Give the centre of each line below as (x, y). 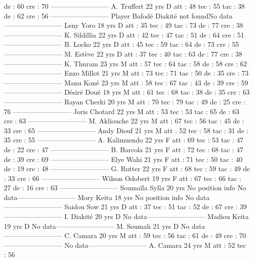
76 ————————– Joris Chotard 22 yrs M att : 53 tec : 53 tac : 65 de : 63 (122, 111)
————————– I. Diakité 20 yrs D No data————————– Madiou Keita (127, 216)
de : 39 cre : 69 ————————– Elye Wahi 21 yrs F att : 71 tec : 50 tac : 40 (123, 159)
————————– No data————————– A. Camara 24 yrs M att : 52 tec (125, 245)
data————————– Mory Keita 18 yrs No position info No (99, 197)
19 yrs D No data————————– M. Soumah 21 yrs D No (97, 226)
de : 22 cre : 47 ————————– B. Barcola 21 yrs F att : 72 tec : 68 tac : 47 (124, 149)
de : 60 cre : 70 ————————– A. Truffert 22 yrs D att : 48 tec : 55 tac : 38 (125, 6)
